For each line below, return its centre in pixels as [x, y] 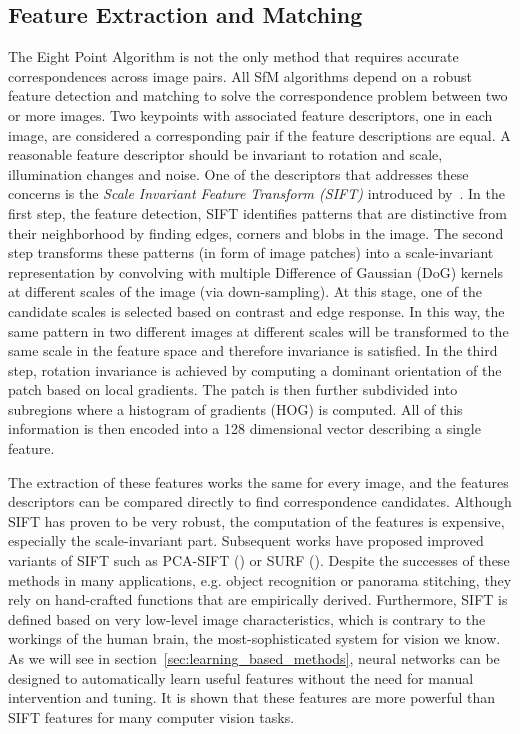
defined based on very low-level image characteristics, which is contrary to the [247, 618]
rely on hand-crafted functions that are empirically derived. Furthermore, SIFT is [258, 599]
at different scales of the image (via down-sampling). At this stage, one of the [245, 291]
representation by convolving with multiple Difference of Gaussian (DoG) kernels [255, 271]
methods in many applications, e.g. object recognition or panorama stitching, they [260, 579]
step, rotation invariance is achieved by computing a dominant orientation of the [255, 369]
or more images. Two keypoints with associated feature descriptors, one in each [250, 114]
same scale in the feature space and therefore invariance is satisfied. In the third [253, 350]
